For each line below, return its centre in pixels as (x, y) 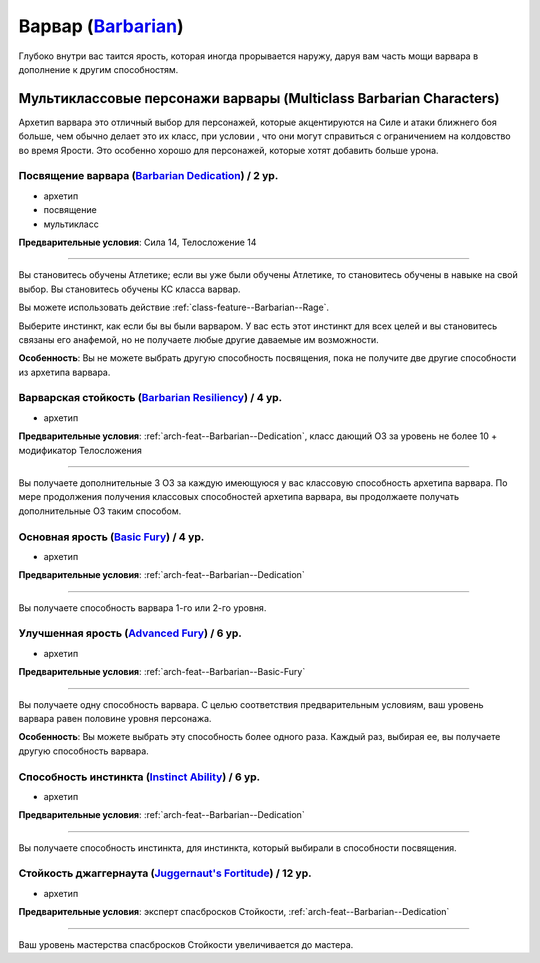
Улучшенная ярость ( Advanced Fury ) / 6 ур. (130, 633)
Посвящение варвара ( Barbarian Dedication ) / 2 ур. (148, 176)
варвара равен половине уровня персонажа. (115, 718)
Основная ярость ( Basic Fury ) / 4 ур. (111, 537)
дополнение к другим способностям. (98, 69)
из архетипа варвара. (64, 372)
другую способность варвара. (83, 751)
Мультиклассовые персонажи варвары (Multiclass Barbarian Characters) (259, 98)
